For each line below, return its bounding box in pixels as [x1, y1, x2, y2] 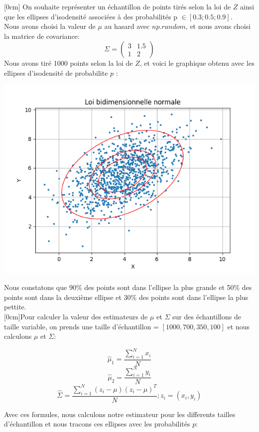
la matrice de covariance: [4, 30, 80, 41]
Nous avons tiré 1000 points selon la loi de [4, 58, 133, 68]
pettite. [4, 301, 26, 312]
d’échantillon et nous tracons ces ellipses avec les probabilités [4, 419, 190, 429]
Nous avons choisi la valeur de [4, 21, 96, 31]
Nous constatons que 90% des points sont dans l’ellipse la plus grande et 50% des [4, 282, 252, 292]
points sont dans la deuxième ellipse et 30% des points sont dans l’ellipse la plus [4, 291, 249, 302]
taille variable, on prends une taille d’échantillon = [4, 321, 159, 331]
